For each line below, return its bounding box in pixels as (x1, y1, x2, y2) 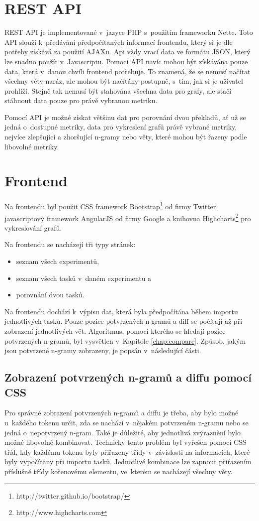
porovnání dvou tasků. (16, 289, 85, 300)
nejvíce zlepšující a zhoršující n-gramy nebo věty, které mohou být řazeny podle (4, 131, 247, 142)
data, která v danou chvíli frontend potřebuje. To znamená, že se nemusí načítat (4, 66, 251, 76)
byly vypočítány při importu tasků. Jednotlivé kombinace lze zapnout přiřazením (4, 456, 252, 467)
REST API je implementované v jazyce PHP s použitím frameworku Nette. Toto (4, 27, 253, 37)
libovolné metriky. (4, 141, 59, 151)
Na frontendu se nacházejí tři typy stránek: (4, 239, 136, 250)
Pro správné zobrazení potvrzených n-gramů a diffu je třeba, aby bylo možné (4, 407, 239, 418)
